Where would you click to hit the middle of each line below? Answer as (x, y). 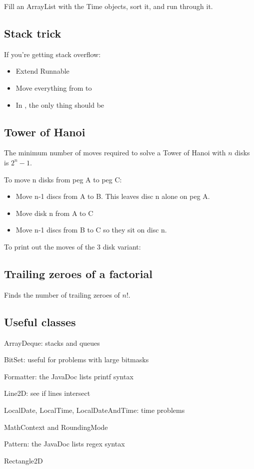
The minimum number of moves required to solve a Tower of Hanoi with (115, 153)
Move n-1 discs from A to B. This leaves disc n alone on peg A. (113, 196)
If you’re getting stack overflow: (52, 54)
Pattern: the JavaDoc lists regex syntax (64, 444)
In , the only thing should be (60, 104)
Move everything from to (54, 87)
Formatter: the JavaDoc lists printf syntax (69, 376)
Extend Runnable (42, 71)
